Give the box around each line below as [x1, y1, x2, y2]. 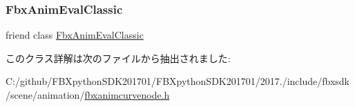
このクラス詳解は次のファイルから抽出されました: [6, 50, 231, 65]
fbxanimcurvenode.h [84, 88, 170, 101]
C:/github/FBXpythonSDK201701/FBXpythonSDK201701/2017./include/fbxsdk [6, 74, 349, 88]
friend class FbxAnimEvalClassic [6, 28, 144, 42]
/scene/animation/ [6, 88, 85, 101]
